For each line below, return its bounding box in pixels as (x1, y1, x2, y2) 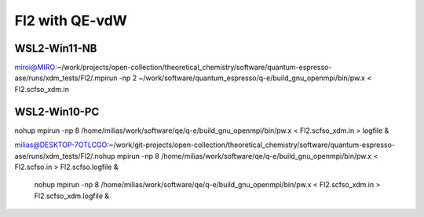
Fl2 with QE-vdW (14, 12, 127, 29)
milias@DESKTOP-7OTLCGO (14, 140, 108, 149)
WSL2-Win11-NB (14, 42, 97, 55)
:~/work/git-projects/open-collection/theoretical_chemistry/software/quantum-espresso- (107, 140, 396, 149)
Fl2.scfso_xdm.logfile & (34, 191, 110, 200)
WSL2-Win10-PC (14, 105, 100, 118)
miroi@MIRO (14, 63, 56, 72)
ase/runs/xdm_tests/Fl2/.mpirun (14, 73, 118, 83)
